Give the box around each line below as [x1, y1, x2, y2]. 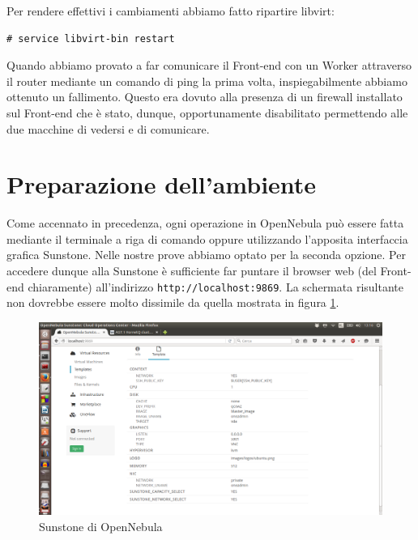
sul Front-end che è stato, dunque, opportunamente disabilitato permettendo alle [6, 104, 408, 121]
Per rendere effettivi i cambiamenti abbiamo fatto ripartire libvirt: [6, 2, 335, 19]
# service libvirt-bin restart [6, 32, 175, 45]
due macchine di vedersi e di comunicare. [6, 120, 210, 137]
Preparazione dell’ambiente [6, 168, 317, 201]
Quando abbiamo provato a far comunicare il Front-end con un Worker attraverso [6, 57, 412, 74]
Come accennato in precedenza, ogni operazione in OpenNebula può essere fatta [6, 215, 404, 232]
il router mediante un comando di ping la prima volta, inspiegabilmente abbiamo [6, 72, 407, 89]
